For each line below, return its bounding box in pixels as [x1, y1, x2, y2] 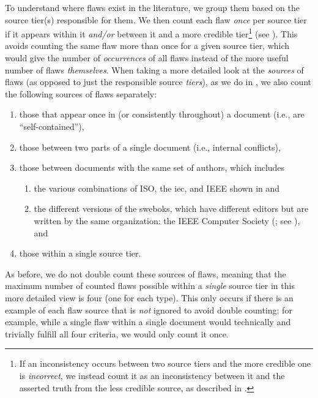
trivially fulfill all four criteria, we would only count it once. [5, 327, 229, 340]
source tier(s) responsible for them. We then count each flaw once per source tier [5, 13, 307, 26]
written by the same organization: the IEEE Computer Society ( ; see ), [34, 214, 300, 227]
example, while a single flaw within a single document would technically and [5, 315, 291, 328]
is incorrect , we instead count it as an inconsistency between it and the [19, 369, 285, 381]
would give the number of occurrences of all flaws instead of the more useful [5, 51, 289, 64]
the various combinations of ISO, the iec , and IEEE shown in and [34, 181, 280, 194]
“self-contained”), [19, 120, 84, 132]
